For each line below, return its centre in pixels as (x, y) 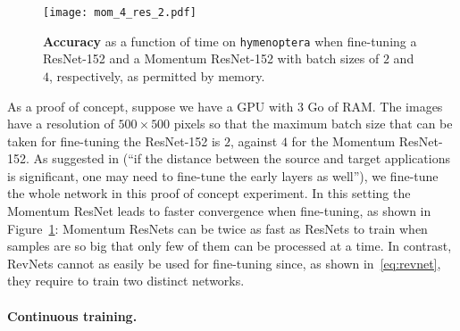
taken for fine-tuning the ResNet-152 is (114, 141)
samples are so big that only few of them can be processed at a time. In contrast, (230, 246)
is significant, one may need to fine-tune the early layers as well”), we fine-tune (223, 175)
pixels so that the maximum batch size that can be (313, 124)
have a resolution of (61, 124)
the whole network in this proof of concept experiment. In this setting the (209, 193)
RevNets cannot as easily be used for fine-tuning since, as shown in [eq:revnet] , (224, 263)
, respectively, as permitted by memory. (157, 75)
